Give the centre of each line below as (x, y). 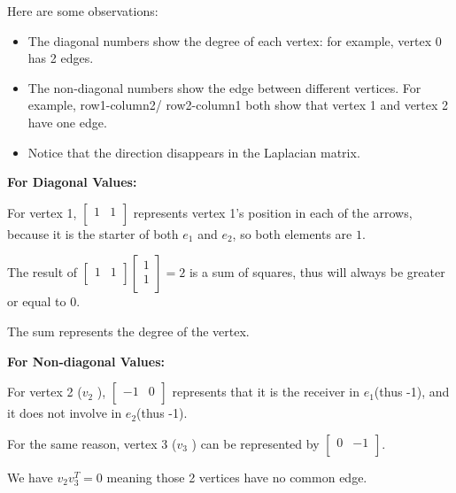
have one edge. (67, 122)
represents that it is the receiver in (266, 392)
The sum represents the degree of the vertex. (128, 331)
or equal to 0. (44, 301)
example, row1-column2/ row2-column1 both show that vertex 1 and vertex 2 (238, 105)
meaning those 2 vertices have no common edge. (237, 477)
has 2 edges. (61, 58)
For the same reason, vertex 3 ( (92, 443)
